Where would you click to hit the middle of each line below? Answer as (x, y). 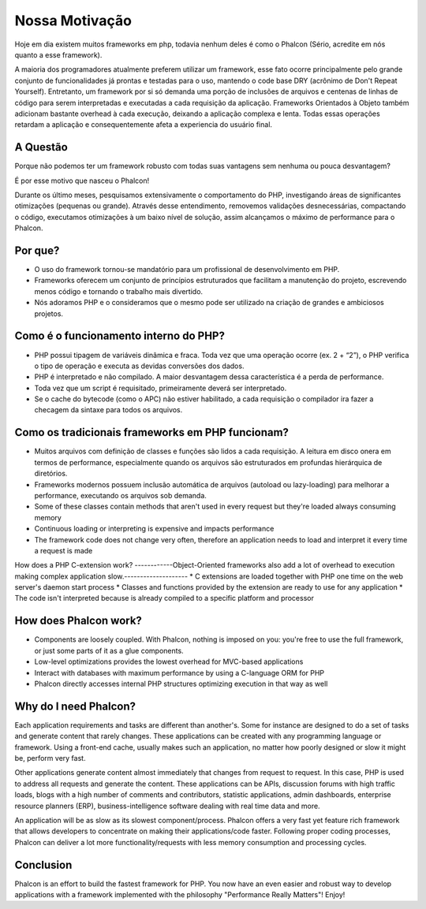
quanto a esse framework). (58, 54)
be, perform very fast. (50, 758)
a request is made (64, 550)
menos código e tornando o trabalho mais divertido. (119, 291)
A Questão (41, 147)
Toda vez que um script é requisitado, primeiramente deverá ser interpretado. (161, 388)
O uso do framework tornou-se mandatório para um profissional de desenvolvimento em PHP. (187, 270)
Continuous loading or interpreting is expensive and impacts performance (154, 529)
